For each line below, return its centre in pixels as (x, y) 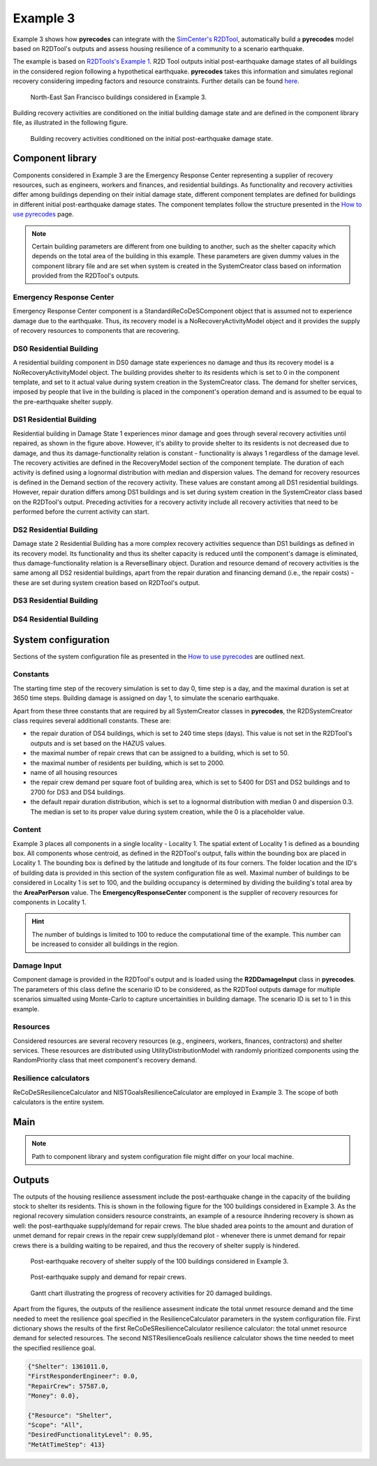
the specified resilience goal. (54, 1348)
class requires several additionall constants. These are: (92, 721)
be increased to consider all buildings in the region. (105, 944)
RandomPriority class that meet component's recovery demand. (105, 1060)
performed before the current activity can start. (81, 511)
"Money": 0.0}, (53, 1395)
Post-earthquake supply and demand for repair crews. (109, 1277)
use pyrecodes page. (43, 214)
